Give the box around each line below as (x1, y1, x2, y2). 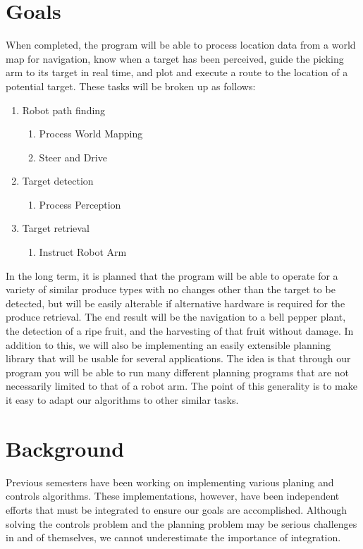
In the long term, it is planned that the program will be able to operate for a (6, 268, 338, 283)
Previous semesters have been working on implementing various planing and (6, 474, 334, 489)
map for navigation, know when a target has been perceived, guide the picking (6, 51, 344, 66)
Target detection (22, 173, 94, 188)
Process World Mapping (39, 126, 143, 141)
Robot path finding (22, 102, 106, 117)
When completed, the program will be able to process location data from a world (6, 37, 356, 52)
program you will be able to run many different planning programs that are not (6, 364, 349, 379)
